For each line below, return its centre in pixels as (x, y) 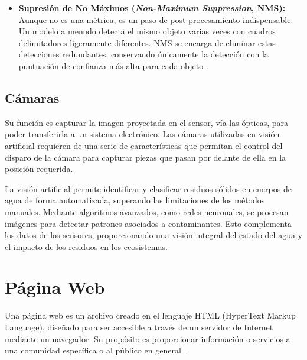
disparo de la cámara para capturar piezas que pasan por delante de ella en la (146, 157)
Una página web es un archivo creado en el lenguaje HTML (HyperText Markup (150, 315)
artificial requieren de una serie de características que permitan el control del (144, 145)
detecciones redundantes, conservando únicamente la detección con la (143, 54)
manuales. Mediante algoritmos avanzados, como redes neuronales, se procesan (147, 211)
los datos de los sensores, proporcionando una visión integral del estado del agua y (153, 235)
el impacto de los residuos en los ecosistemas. (86, 246)
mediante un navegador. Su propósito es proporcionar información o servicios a (148, 338)
